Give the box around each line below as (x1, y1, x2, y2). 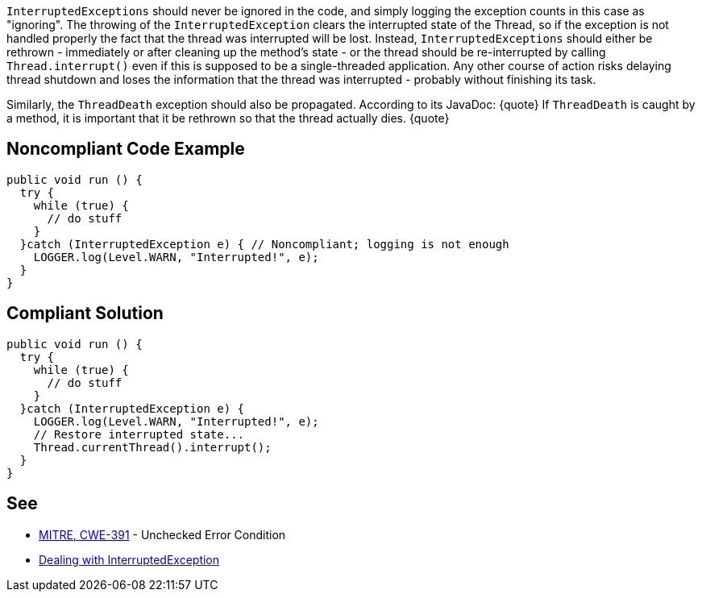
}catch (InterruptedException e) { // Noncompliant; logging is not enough (19, 237, 509, 251)
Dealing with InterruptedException (39, 552, 220, 567)
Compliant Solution (6, 303, 164, 324)
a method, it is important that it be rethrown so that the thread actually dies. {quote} (6, 111, 450, 125)
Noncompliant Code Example (6, 139, 245, 160)
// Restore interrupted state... (33, 427, 245, 441)
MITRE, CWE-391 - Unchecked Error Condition (39, 527, 286, 542)
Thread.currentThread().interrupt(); (33, 440, 272, 454)
